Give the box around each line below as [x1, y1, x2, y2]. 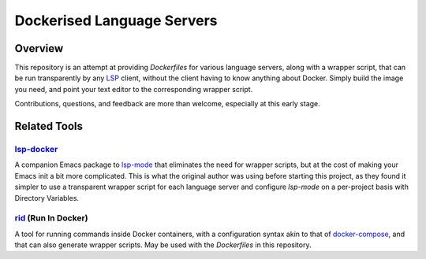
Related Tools [14, 120, 83, 133]
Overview [14, 42, 64, 55]
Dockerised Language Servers [14, 12, 218, 29]
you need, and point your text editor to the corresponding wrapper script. [14, 84, 253, 94]
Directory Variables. [14, 193, 79, 202]
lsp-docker [14, 144, 58, 155]
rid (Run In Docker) [14, 213, 88, 224]
